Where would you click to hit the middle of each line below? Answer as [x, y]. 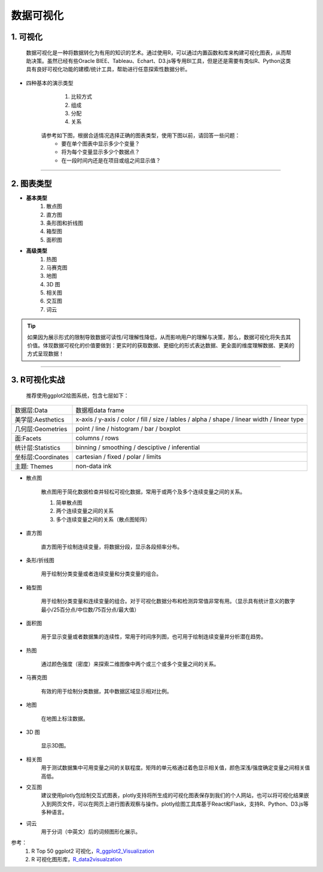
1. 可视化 [27, 37]
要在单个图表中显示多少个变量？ [100, 144]
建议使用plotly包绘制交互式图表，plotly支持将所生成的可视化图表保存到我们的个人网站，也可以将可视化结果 [173, 795]
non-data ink [94, 466]
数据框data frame [100, 410]
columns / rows [97, 438]
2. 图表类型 [31, 184]
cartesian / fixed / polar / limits [118, 457]
